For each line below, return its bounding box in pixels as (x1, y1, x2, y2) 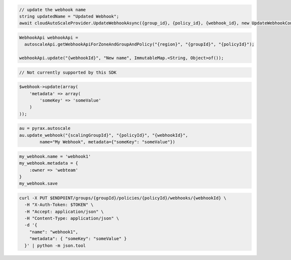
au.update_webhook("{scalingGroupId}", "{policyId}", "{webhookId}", (19, 132, 188, 138)
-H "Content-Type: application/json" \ (24, 216, 119, 221)
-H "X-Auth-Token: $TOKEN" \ (24, 202, 94, 208)
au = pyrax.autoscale (19, 126, 71, 131)
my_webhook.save (19, 181, 58, 186)
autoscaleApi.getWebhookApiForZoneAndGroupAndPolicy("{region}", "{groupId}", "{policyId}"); (24, 42, 255, 47)
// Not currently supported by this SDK (19, 69, 116, 75)
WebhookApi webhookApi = (19, 34, 79, 40)
